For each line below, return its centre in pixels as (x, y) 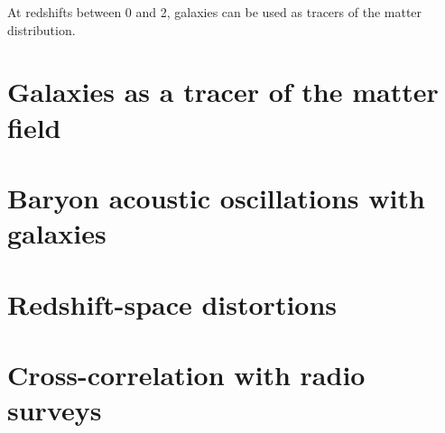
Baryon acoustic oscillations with (216, 197)
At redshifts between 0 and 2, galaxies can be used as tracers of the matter (215, 12)
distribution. (42, 29)
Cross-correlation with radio (186, 374)
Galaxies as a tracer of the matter (223, 92)
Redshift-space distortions (172, 304)
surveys (55, 410)
